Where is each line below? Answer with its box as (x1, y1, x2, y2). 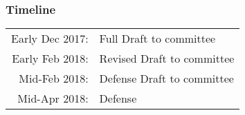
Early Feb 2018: (12, 50, 89, 67)
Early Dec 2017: (11, 30, 89, 47)
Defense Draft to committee (99, 70, 234, 87)
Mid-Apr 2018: (17, 90, 89, 107)
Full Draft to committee (99, 30, 216, 47)
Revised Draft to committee (99, 50, 235, 67)
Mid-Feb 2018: (19, 70, 89, 87)
